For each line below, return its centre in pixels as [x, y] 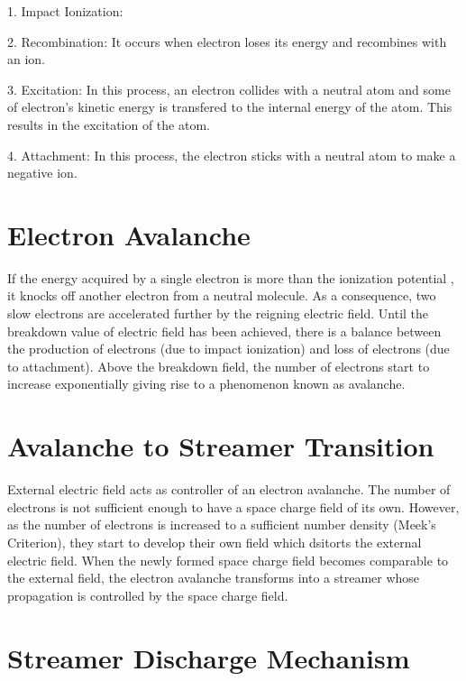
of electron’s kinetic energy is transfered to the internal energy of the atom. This [230, 107]
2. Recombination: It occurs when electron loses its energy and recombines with [227, 41]
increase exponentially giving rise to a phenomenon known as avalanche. [206, 384]
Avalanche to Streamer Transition [221, 446]
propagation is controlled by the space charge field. [148, 595]
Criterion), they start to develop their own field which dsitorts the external [215, 542]
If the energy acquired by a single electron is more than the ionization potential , [231, 277]
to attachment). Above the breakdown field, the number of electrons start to [219, 366]
